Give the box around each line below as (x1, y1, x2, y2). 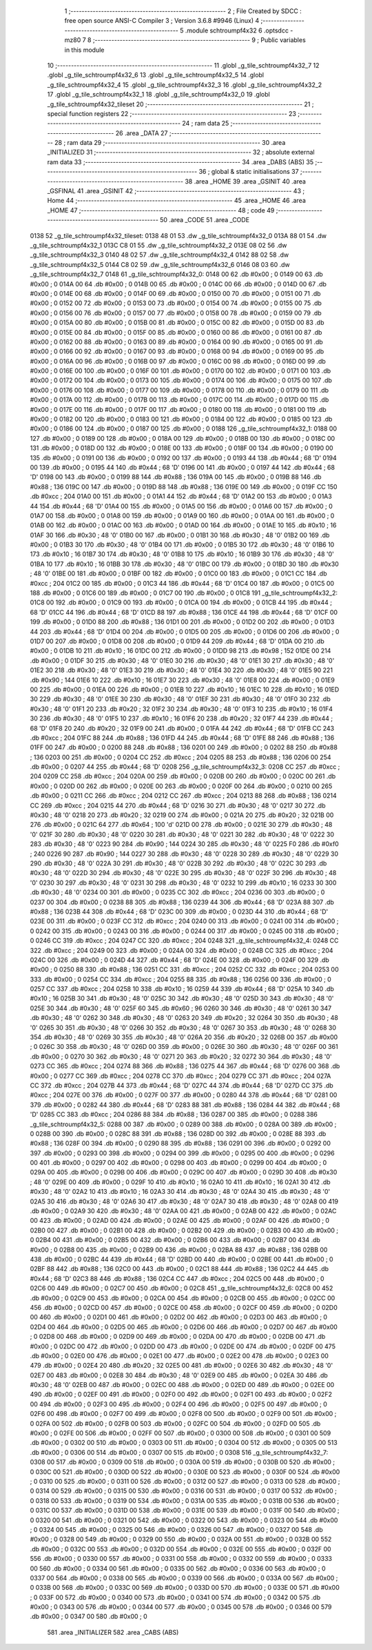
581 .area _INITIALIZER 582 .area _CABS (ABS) (47, 1628, 179, 1636)
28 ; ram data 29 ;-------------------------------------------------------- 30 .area (54, 139, 286, 147)
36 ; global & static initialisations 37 (198, 168, 299, 176)
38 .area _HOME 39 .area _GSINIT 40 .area (185, 177, 307, 186)
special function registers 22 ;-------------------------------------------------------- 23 (47, 109, 296, 117)
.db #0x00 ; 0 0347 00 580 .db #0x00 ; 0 (30, 1612, 147, 1621)
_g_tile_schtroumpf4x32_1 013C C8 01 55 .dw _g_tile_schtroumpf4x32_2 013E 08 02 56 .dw (30, 241, 287, 249)
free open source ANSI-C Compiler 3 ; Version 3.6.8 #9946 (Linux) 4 (64, 17, 260, 25)
